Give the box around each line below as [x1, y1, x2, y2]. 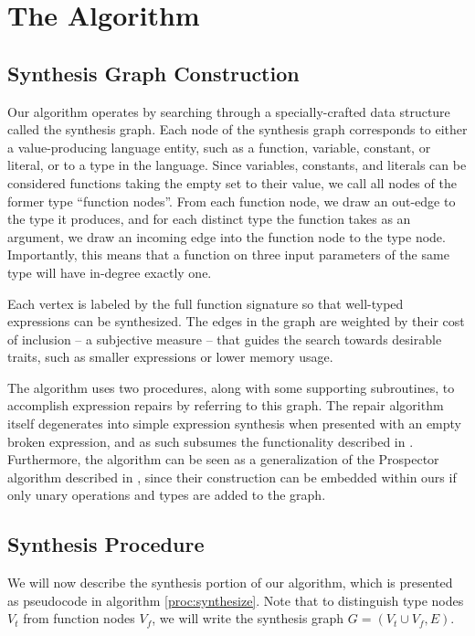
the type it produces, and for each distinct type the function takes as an [7, 209, 411, 228]
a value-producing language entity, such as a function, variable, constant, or [7, 137, 431, 156]
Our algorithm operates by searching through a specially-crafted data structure [7, 101, 450, 121]
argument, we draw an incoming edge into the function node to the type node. [7, 227, 446, 246]
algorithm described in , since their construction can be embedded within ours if [7, 467, 457, 486]
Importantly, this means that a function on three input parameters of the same [7, 245, 449, 264]
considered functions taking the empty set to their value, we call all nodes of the [7, 173, 457, 192]
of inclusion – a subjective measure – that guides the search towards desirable [7, 329, 442, 348]
